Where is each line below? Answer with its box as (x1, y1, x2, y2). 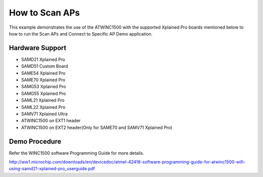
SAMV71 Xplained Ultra (21, 111, 68, 117)
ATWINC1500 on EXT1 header (21, 118, 81, 124)
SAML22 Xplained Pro (21, 104, 66, 110)
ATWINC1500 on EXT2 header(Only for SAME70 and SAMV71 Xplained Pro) (21, 124, 172, 130)
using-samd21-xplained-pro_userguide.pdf (9, 166, 95, 172)
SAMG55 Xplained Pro (21, 90, 66, 96)
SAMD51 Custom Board (21, 63, 68, 69)
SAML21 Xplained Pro (21, 97, 65, 103)
